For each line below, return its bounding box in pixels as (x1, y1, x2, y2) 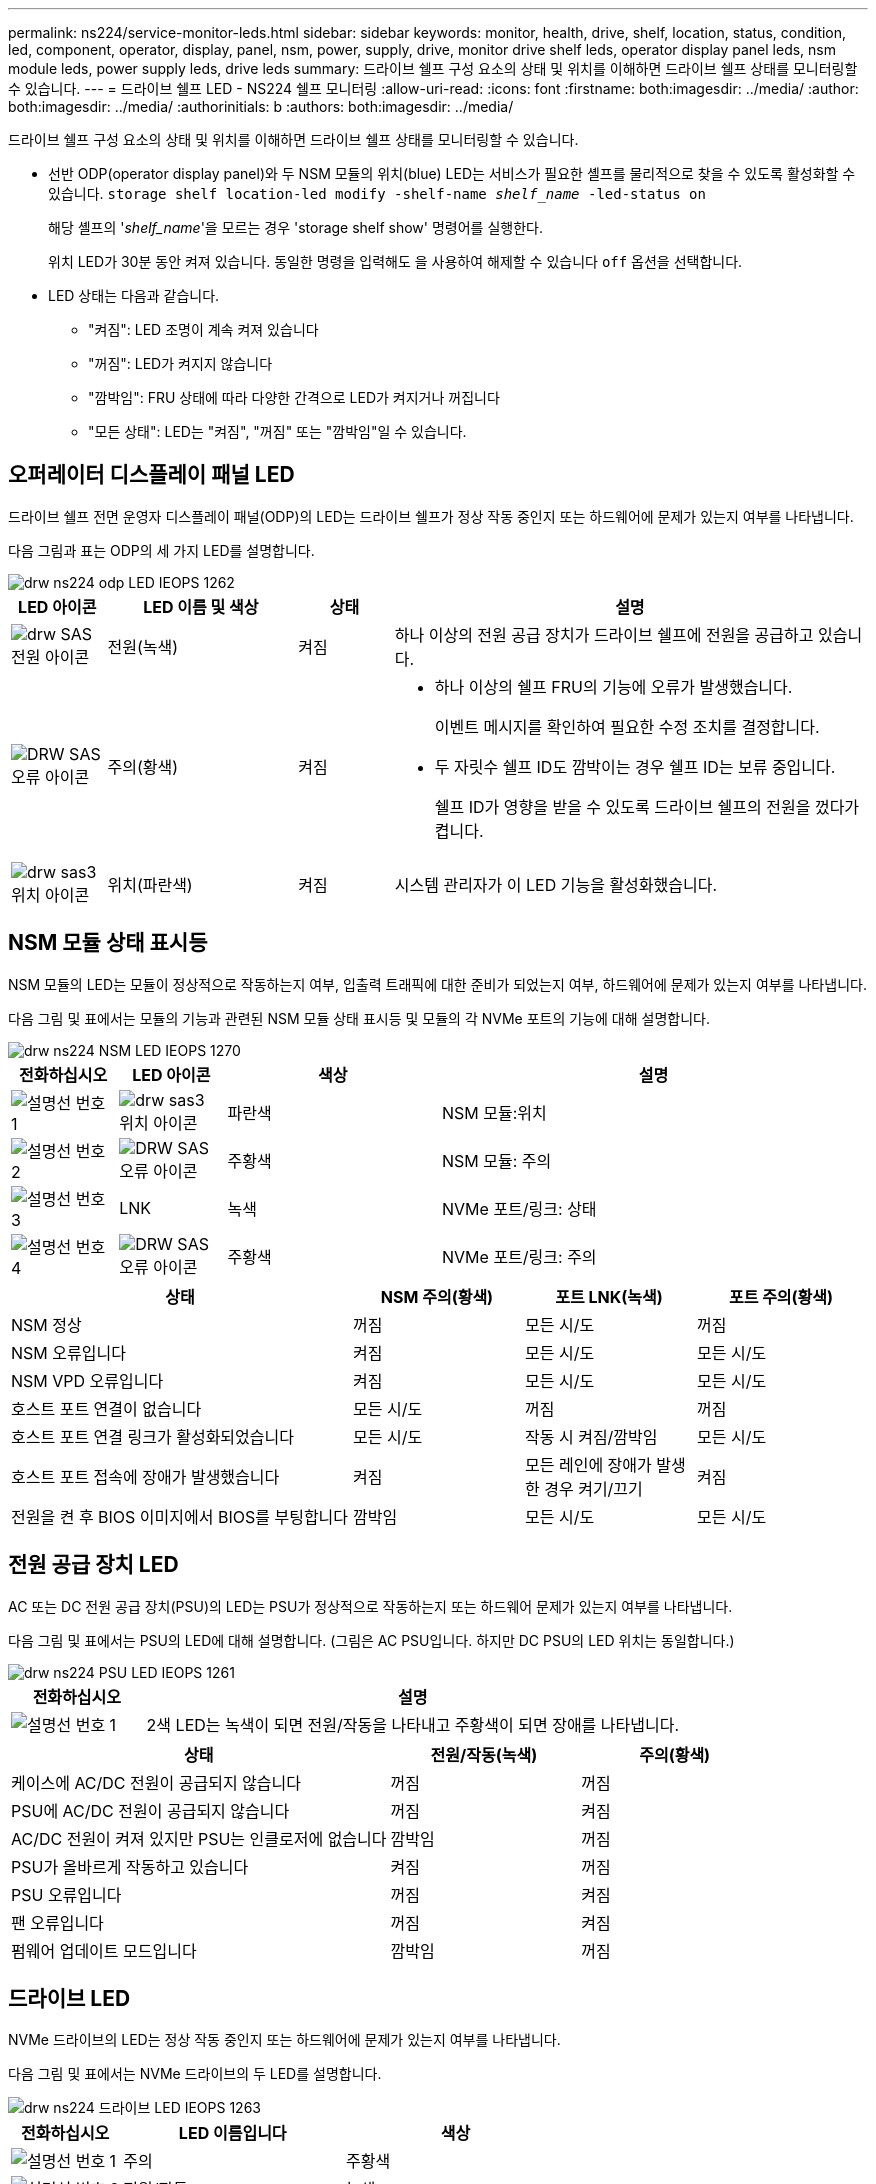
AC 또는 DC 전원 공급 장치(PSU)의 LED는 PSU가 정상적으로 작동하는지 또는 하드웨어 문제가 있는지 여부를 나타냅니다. (8, 1597, 733, 1615)
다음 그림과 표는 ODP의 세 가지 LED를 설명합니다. (8, 541, 315, 559)
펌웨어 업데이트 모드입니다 (11, 1940, 197, 1961)
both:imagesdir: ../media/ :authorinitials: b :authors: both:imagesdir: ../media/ (8, 98, 514, 115)
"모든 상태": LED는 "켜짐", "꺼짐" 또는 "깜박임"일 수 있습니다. (88, 423, 467, 440)
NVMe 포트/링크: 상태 (442, 1198, 597, 1219)
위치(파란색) (107, 874, 193, 895)
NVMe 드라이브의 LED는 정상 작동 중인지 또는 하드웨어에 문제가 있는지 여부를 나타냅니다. (8, 2031, 561, 2049)
